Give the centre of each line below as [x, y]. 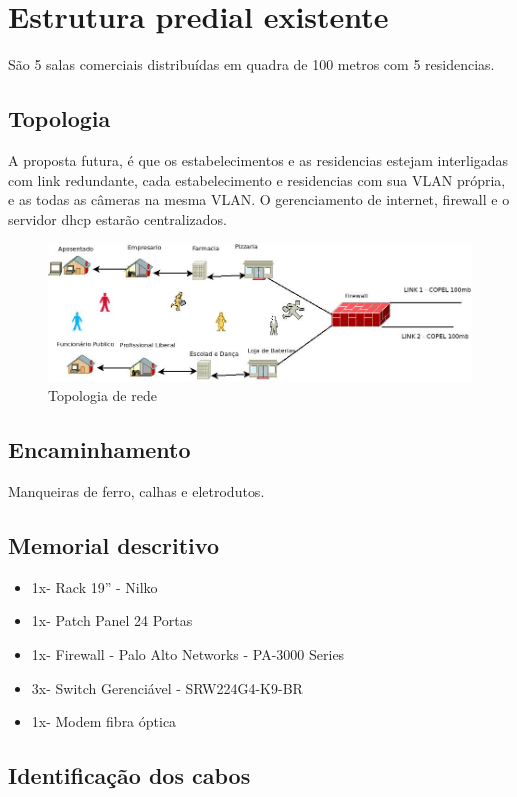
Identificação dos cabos [129, 775]
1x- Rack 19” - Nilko [94, 586]
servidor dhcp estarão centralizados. [117, 218]
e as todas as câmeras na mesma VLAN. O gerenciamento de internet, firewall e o [259, 199]
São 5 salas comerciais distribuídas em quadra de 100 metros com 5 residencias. [251, 64]
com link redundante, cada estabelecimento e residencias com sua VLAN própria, [257, 179]
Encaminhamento [99, 449]
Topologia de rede [102, 395]
